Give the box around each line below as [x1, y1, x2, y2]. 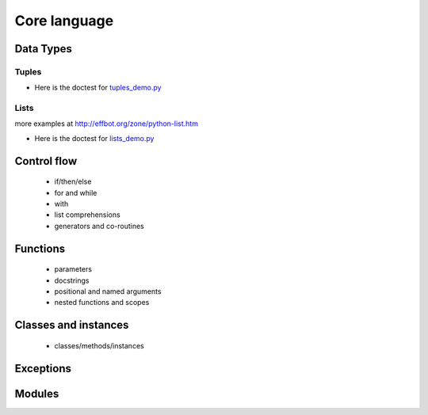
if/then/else [54, 177, 92, 186]
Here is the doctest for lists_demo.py [34, 133, 155, 143]
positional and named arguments [54, 287, 162, 296]
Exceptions [14, 361, 71, 375]
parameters [54, 265, 93, 274]
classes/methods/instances [54, 341, 144, 350]
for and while [54, 188, 97, 197]
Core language [14, 12, 114, 29]
